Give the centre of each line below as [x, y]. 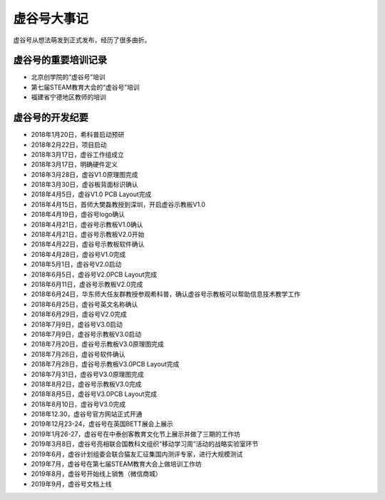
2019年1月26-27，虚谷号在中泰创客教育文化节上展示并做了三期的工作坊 [136, 434]
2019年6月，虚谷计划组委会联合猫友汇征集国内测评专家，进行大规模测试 [137, 454]
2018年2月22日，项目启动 [69, 144]
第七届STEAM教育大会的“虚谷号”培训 [86, 87]
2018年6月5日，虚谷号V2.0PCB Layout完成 [94, 274]
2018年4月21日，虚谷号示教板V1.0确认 [87, 224]
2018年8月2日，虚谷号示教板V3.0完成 [86, 384]
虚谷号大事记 [51, 19]
